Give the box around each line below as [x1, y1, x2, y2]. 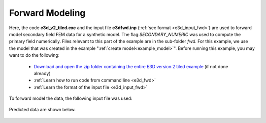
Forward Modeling [9, 7, 86, 18]
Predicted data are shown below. [9, 107, 76, 113]
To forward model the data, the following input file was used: [9, 95, 133, 101]
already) [33, 70, 51, 76]
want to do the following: [9, 52, 60, 58]
